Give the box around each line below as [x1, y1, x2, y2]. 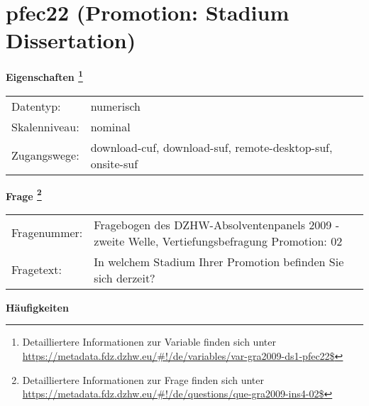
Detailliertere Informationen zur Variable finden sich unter [22, 334, 276, 349]
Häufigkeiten [6, 300, 69, 314]
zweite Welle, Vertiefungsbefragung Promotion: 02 [94, 232, 343, 249]
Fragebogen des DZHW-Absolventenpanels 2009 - [94, 216, 339, 233]
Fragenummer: [11, 224, 83, 241]
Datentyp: [11, 97, 61, 114]
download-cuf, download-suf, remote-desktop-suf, [90, 138, 333, 155]
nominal [90, 118, 131, 135]
